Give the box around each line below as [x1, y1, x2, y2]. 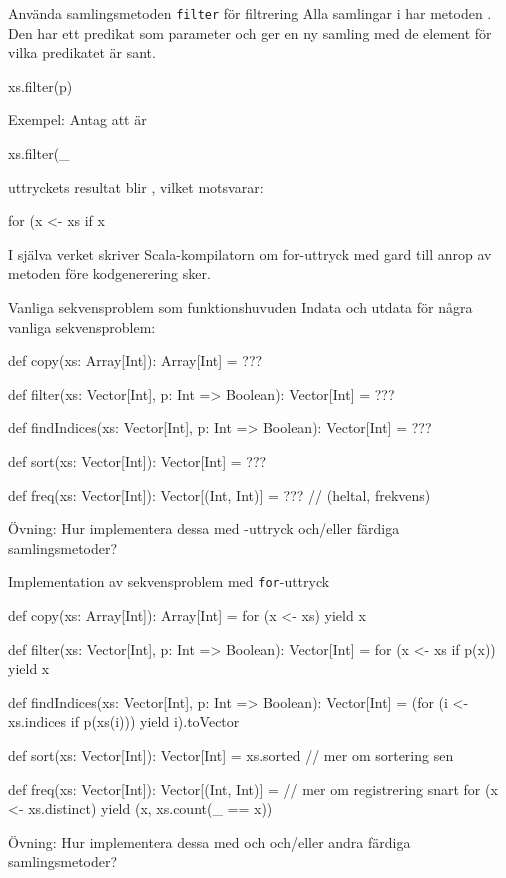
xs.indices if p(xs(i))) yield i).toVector [8, 711, 240, 732]
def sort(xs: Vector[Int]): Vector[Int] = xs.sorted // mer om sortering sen [8, 744, 454, 765]
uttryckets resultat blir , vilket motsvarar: [8, 176, 264, 197]
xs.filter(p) [8, 75, 73, 96]
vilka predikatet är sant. [8, 42, 156, 63]
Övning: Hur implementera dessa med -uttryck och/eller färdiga [8, 518, 400, 539]
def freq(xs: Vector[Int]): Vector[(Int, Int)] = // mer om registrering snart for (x [8, 778, 498, 799]
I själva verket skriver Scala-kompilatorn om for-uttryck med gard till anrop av [8, 243, 492, 264]
